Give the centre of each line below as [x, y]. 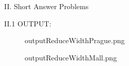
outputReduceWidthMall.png [71, 57]
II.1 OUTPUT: [28, 23]
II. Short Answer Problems [47, 6]
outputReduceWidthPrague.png [75, 40]
